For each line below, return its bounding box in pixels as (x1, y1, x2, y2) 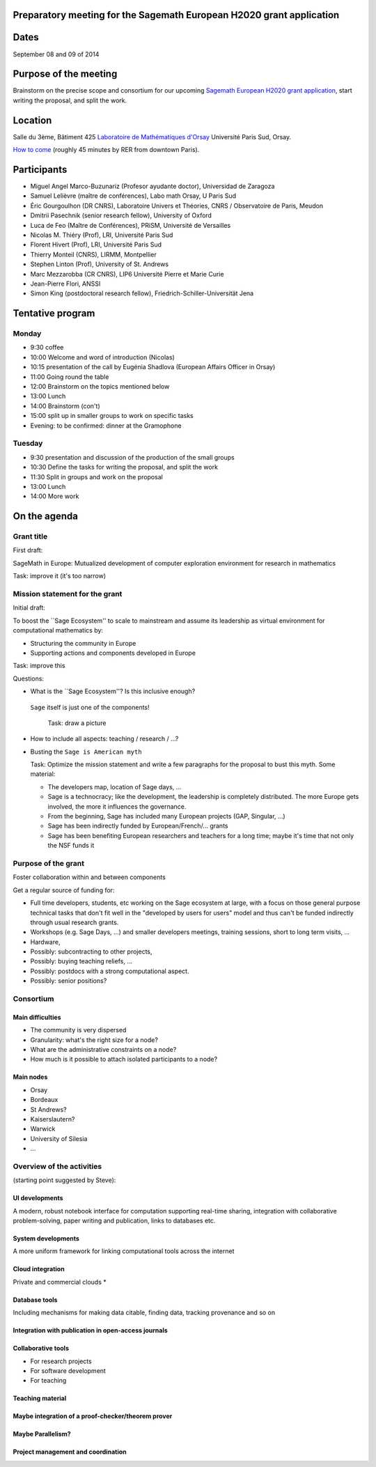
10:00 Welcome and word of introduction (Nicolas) (30, 352, 175, 362)
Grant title (13, 531, 48, 541)
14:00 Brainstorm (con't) (30, 401, 100, 410)
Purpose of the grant (13, 858, 85, 868)
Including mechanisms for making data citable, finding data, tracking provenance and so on (13, 1308, 276, 1317)
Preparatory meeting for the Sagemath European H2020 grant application (13, 9, 340, 21)
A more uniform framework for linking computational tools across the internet (13, 1247, 235, 1255)
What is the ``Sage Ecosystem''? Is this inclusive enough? (30, 687, 196, 696)
